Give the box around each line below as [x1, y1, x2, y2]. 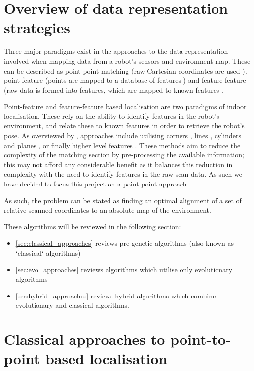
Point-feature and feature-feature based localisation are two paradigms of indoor [4, 101, 247, 111]
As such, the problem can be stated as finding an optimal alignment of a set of [4, 195, 242, 205]
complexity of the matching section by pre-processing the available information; [4, 149, 244, 160]
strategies [4, 17, 70, 37]
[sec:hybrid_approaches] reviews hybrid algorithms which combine [15, 290, 216, 300]
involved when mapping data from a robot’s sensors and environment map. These [4, 55, 251, 66]
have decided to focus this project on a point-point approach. [4, 179, 189, 189]
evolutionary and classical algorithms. [15, 300, 129, 310]
